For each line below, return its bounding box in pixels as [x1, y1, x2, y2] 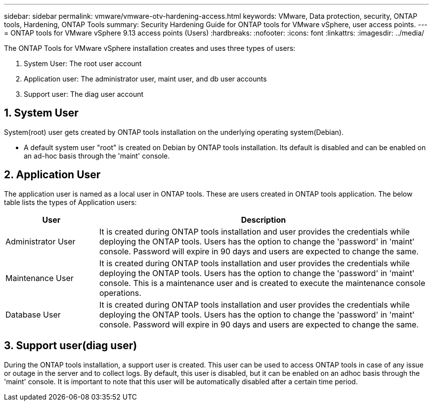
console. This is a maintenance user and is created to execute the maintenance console [99, 278, 426, 288]
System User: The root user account [24, 59, 142, 68]
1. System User [4, 107, 79, 120]
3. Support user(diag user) [4, 339, 137, 352]
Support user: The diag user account [24, 90, 144, 98]
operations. [99, 287, 141, 298]
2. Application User [4, 168, 101, 181]
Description [241, 214, 286, 225]
